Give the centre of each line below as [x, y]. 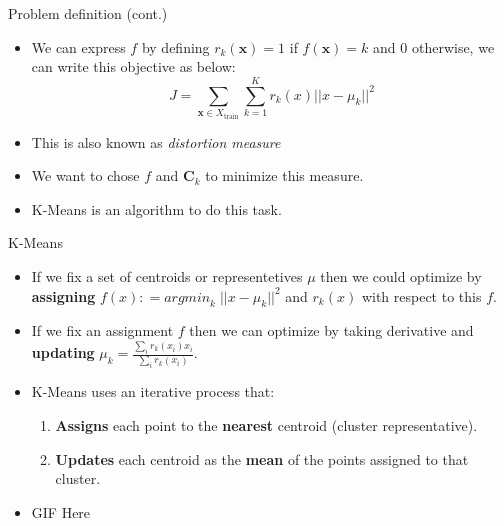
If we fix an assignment [102, 330]
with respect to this [421, 295]
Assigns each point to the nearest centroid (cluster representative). [266, 425]
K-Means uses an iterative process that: [153, 391]
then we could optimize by [401, 275]
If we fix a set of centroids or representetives [167, 275]
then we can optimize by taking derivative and [331, 330]
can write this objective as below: [133, 66]
